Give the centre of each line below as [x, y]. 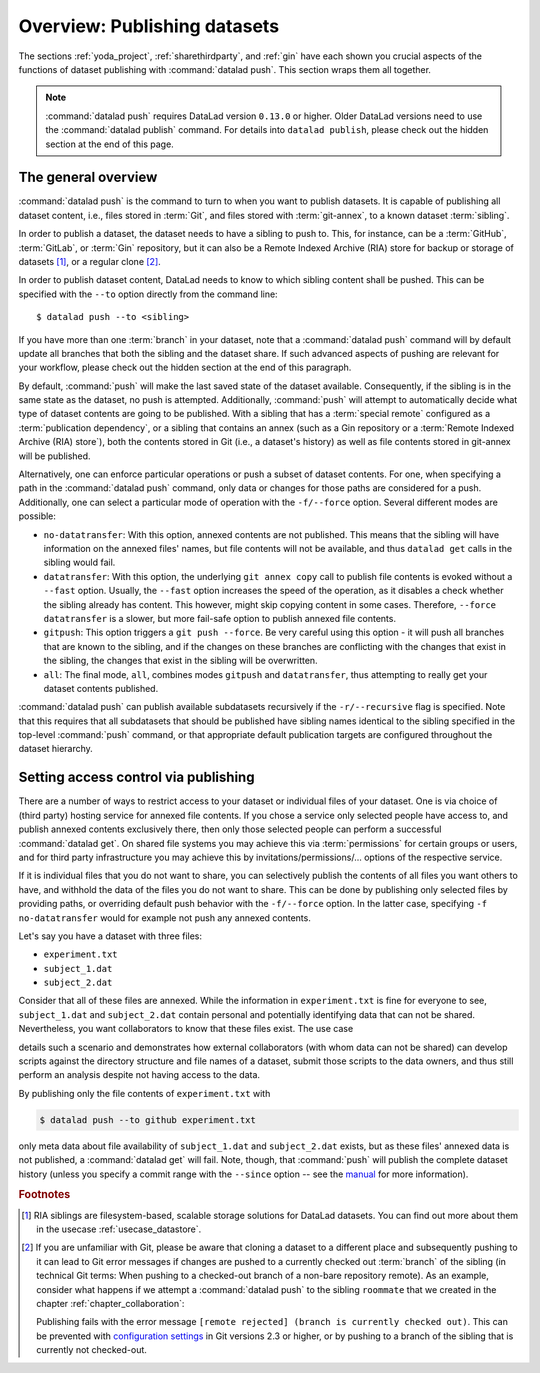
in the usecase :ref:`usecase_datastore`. [119, 1229]
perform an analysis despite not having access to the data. [139, 1075]
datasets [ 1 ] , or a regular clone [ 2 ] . [90, 261]
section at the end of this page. [109, 144]
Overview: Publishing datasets [149, 26]
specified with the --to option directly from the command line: [148, 294]
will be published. [54, 456]
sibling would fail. [79, 562]
